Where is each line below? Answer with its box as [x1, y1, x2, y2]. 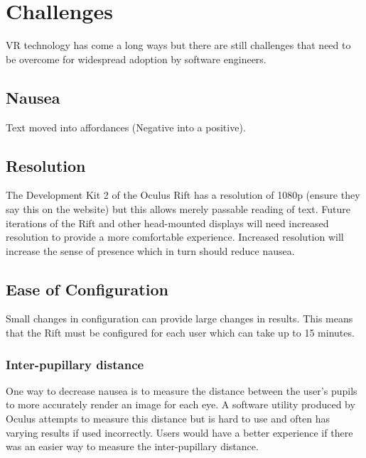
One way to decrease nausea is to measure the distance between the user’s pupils [6, 383, 357, 398]
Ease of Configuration [6, 278, 168, 300]
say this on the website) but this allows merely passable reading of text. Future [6, 201, 351, 216]
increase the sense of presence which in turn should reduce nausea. [6, 243, 295, 258]
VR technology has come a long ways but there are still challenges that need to [6, 38, 351, 53]
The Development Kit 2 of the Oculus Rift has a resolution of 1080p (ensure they [6, 187, 360, 202]
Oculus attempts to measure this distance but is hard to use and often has [6, 411, 330, 426]
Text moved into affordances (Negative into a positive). [6, 119, 246, 134]
